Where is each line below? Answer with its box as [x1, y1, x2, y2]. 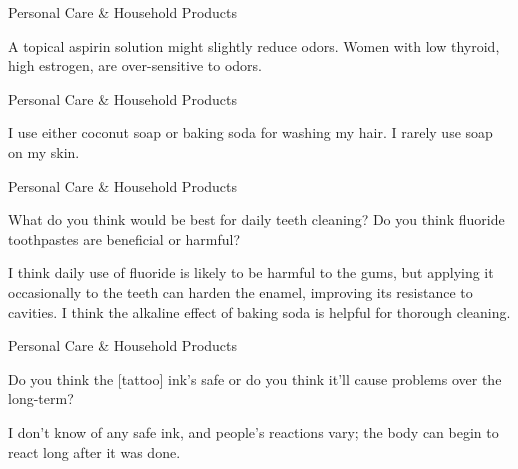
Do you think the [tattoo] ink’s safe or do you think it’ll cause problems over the [8, 368, 502, 389]
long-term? [8, 388, 74, 409]
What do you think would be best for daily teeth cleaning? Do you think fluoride [8, 209, 505, 230]
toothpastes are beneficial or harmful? [8, 228, 241, 249]
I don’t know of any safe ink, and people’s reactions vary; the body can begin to [8, 421, 499, 442]
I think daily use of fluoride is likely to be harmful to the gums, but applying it [8, 262, 494, 283]
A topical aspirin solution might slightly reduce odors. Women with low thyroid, [8, 35, 500, 56]
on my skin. [8, 141, 80, 162]
